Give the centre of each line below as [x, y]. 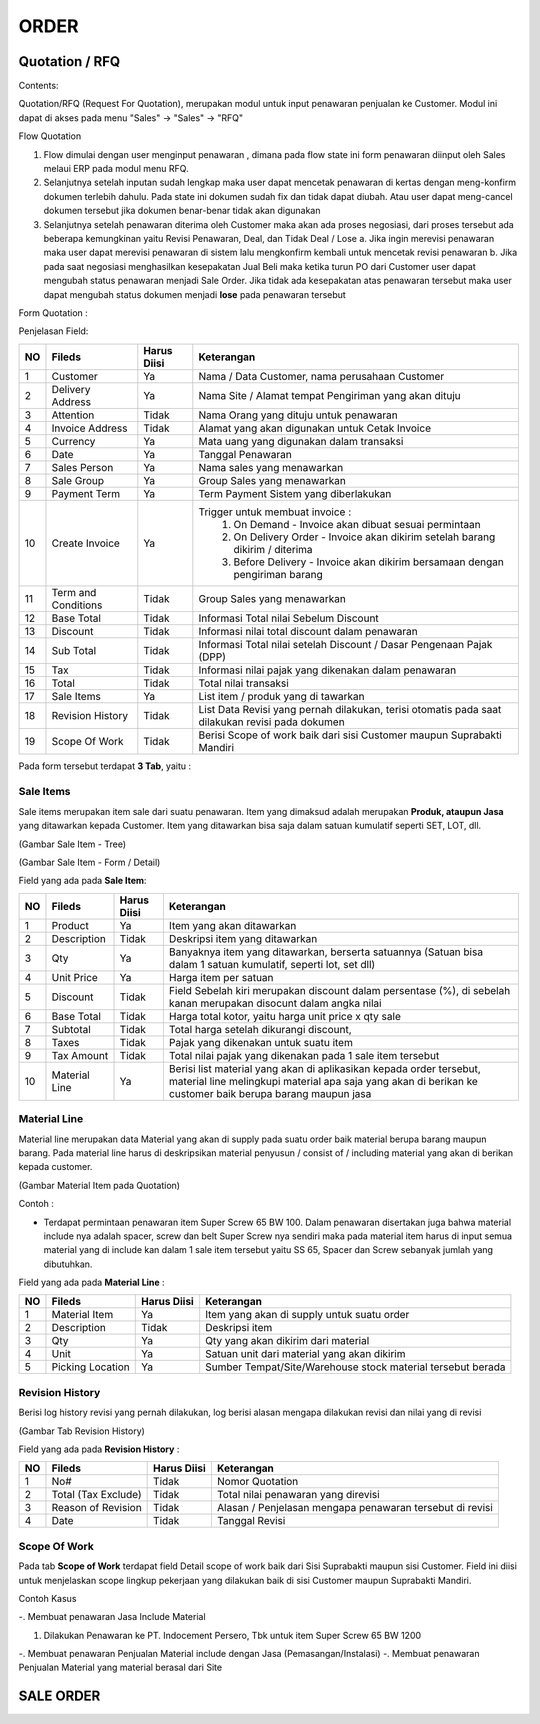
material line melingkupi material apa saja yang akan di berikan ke [323, 1081]
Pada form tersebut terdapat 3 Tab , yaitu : [105, 766]
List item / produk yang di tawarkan [281, 696]
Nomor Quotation [257, 1482]
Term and [74, 592]
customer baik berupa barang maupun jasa [270, 1093]
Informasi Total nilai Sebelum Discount [288, 618]
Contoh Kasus [47, 1598]
